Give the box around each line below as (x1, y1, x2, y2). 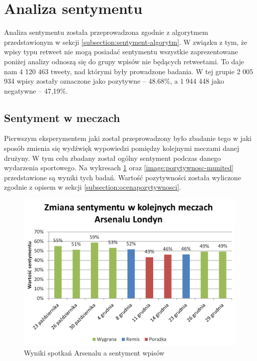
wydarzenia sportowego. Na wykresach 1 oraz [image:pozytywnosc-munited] (4, 162, 234, 173)
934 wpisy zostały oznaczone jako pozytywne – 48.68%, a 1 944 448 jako (4, 76, 224, 86)
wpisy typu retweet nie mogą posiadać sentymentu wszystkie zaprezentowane (4, 46, 238, 57)
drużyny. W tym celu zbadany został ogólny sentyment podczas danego (4, 152, 221, 163)
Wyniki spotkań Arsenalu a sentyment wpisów (24, 347, 165, 358)
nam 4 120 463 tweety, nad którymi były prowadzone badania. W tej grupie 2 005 (4, 66, 254, 76)
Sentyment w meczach (4, 110, 120, 125)
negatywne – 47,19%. (4, 85, 68, 96)
